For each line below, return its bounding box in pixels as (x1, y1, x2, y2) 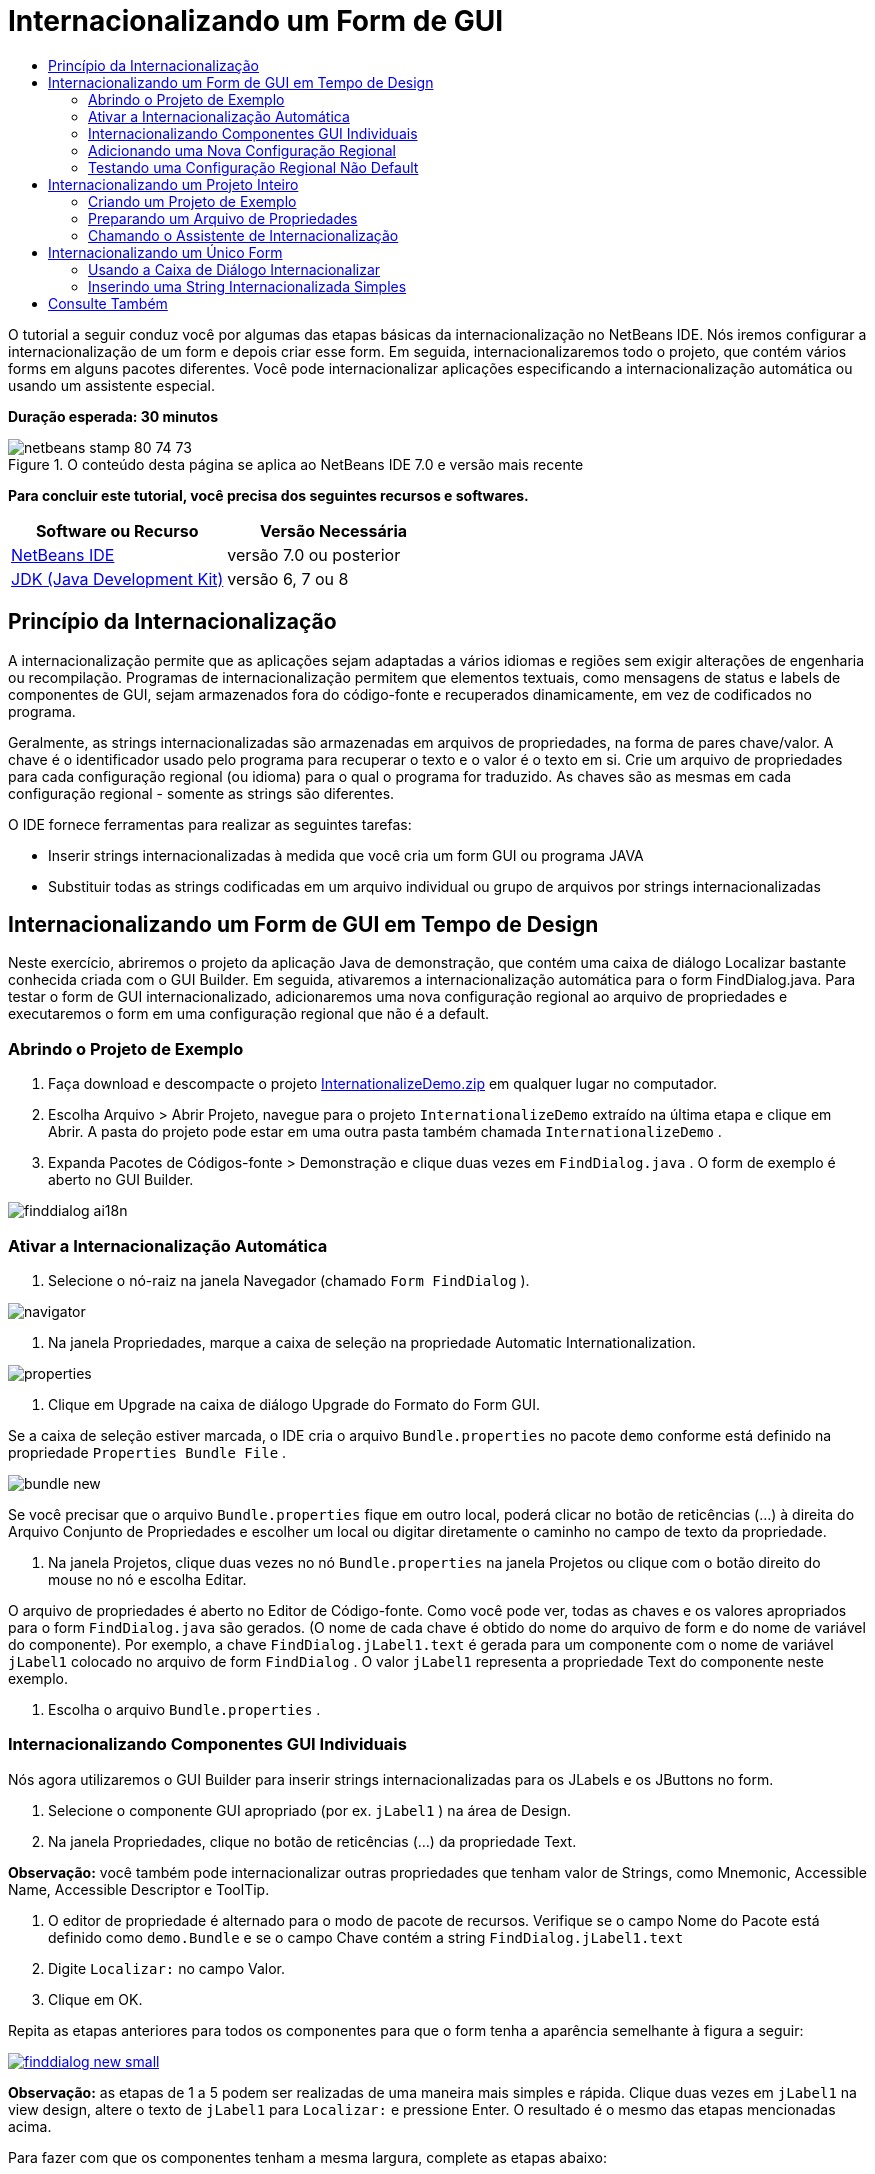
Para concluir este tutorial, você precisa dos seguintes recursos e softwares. (8, 486, 529, 504)
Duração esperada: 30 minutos (8, 407, 219, 425)
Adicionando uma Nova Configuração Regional (88, 141, 396, 159)
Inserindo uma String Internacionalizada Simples (88, 277, 407, 295)
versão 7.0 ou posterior (227, 544, 401, 565)
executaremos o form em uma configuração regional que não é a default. (8, 1005, 490, 1023)
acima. (8, 2117, 52, 2135)
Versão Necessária (260, 520, 408, 541)
